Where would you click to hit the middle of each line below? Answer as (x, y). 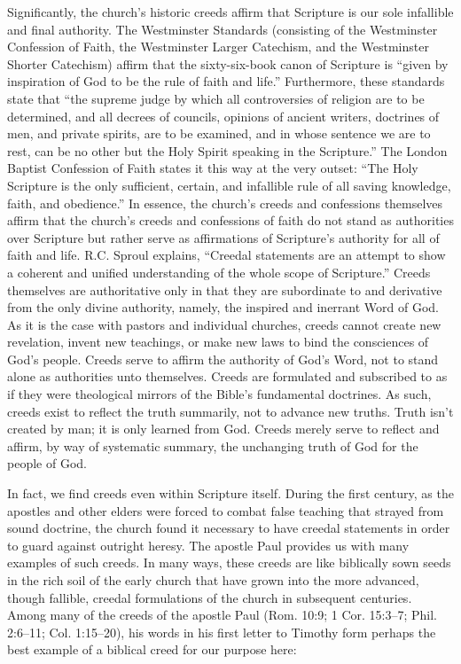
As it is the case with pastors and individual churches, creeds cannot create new (224, 324)
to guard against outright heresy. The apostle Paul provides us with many (208, 545)
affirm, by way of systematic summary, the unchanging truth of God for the (213, 445)
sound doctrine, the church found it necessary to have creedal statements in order (229, 528)
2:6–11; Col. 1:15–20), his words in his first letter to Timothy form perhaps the (222, 632)
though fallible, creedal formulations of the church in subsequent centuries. (210, 597)
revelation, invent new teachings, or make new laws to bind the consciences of (218, 342)
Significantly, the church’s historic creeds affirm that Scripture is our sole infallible (230, 12)
